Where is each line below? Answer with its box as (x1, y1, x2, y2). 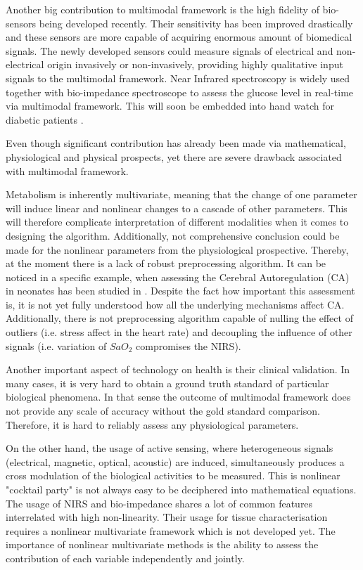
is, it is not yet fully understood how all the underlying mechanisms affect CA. (6, 297, 345, 311)
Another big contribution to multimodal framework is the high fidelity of (6, 2, 319, 16)
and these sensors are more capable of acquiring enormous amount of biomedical (6, 30, 352, 44)
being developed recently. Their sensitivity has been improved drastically (39, 15, 353, 30)
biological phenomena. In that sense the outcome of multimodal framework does (6, 389, 351, 404)
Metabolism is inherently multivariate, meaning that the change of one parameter (6, 187, 357, 202)
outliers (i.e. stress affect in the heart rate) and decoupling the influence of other (6, 325, 352, 339)
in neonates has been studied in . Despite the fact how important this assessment (6, 283, 355, 298)
